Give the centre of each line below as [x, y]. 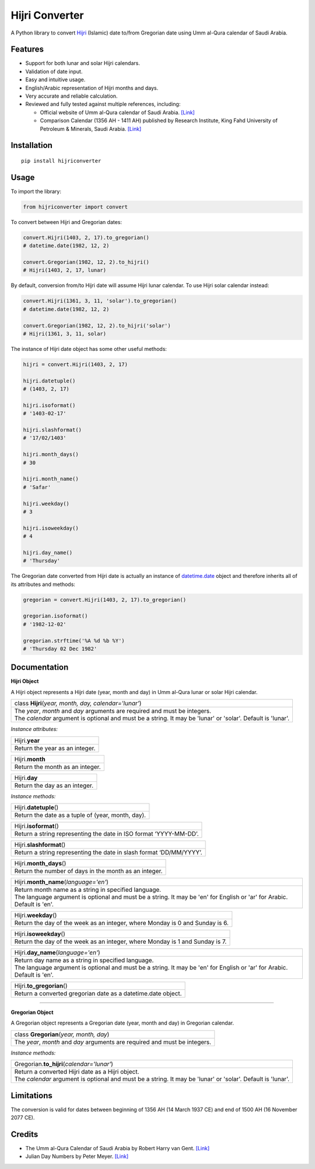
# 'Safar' [37, 487]
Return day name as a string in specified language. [84, 960]
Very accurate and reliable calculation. [71, 96]
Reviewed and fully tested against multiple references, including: [103, 104]
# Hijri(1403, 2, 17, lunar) [65, 270]
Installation [32, 145]
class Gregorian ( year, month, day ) [62, 1034]
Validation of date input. [54, 71]
